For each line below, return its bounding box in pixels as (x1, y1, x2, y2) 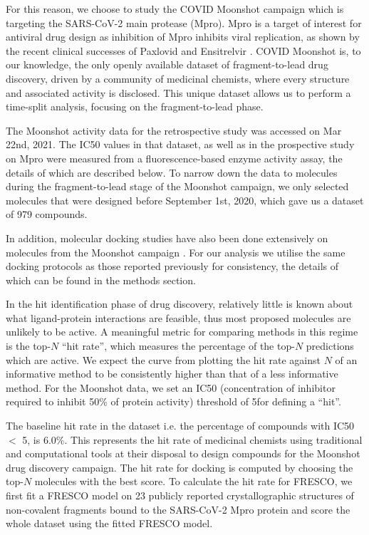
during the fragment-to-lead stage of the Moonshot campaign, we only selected (6, 179, 349, 194)
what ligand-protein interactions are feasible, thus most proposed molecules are (6, 310, 351, 325)
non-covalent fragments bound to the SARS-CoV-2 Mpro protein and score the (6, 502, 350, 516)
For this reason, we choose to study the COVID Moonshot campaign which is (6, 1, 344, 16)
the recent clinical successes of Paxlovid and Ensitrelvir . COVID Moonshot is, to (6, 43, 361, 58)
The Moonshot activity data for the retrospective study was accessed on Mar (6, 123, 342, 137)
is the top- (6, 338, 51, 353)
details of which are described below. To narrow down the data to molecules (6, 165, 338, 180)
